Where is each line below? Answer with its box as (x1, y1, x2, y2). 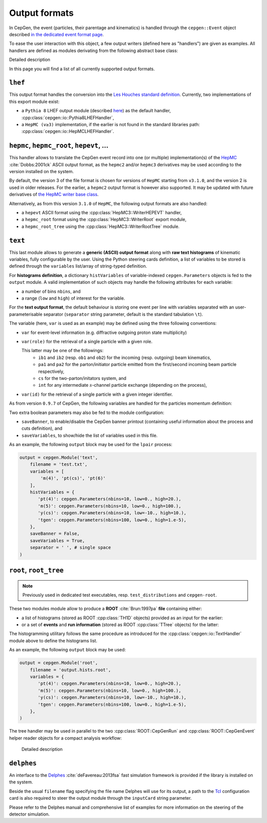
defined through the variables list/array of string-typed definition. (9, 263, 147, 269)
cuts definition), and (21, 425, 63, 431)
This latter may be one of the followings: (21, 348, 104, 354)
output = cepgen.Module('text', (19, 455, 98, 460)
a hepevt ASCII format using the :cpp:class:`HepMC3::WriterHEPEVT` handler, (21, 210, 182, 215)
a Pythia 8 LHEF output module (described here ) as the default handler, (21, 108, 171, 114)
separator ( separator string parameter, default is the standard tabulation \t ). (43, 311, 203, 317)
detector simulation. (9, 811, 50, 817)
